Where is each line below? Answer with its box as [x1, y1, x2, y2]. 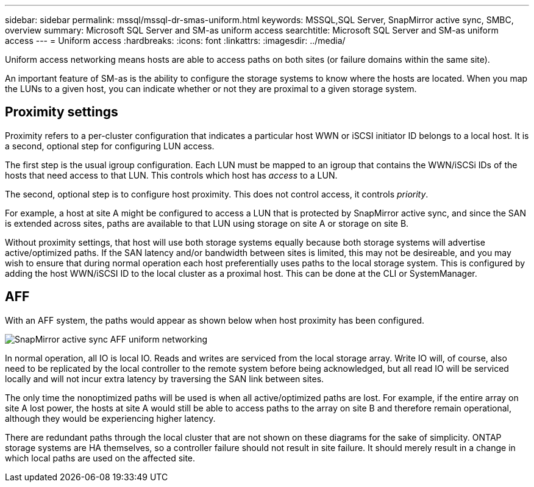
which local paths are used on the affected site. [5, 452, 196, 463]
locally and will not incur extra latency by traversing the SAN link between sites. [5, 373, 324, 384]
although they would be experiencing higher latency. [5, 413, 216, 424]
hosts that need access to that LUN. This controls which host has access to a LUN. [5, 169, 338, 180]
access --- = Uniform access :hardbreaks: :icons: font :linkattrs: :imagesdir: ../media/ [5, 35, 346, 46]
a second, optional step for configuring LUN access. [5, 140, 215, 151]
